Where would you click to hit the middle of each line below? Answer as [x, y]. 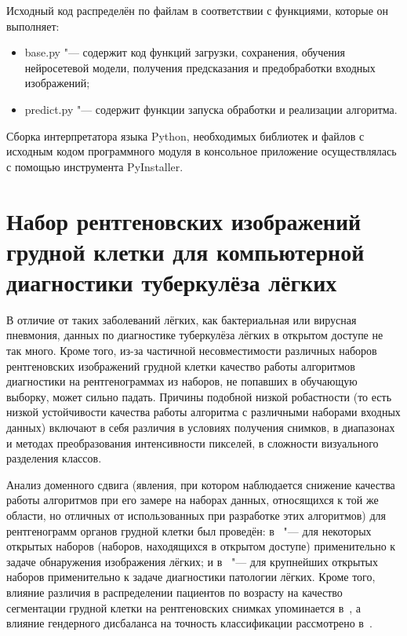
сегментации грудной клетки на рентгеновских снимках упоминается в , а [184, 607]
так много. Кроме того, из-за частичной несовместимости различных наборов [192, 351]
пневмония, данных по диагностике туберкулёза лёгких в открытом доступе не [195, 335]
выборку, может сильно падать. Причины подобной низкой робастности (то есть [199, 396]
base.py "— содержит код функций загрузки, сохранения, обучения [185, 52]
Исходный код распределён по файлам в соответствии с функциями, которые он [198, 10]
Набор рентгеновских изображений [184, 220]
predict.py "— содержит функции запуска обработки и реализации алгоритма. [211, 109]
